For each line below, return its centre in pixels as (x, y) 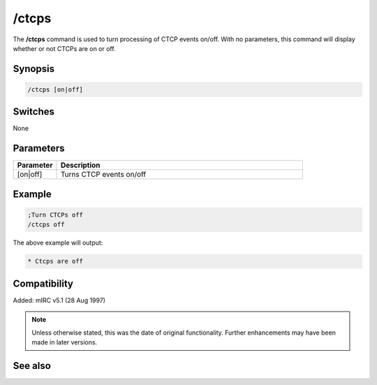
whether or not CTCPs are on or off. (64, 48)
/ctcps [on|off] (56, 89)
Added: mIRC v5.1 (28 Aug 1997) (59, 300)
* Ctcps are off (56, 261)
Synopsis (34, 69)
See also (32, 366)
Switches (34, 112)
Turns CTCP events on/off (103, 175)
